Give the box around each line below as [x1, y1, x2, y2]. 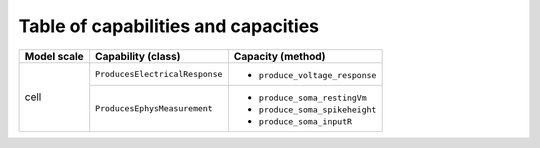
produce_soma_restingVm [258, 92, 367, 103]
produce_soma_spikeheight [258, 104, 377, 115]
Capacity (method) [233, 49, 326, 63]
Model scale [24, 49, 84, 63]
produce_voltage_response [258, 70, 377, 80]
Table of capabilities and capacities [18, 15, 320, 37]
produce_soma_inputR [258, 116, 353, 127]
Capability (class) [95, 49, 181, 63]
